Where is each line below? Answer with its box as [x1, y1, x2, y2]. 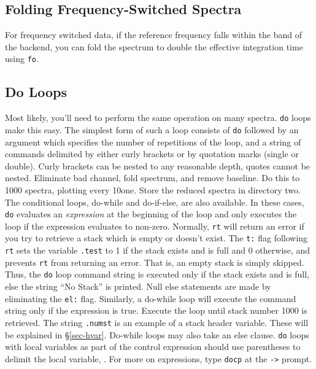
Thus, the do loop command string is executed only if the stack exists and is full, [5, 268, 309, 281]
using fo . [5, 52, 39, 65]
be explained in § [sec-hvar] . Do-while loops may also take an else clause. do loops [5, 328, 309, 341]
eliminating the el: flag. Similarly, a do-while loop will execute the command [5, 292, 296, 305]
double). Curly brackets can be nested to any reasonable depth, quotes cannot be [5, 159, 310, 172]
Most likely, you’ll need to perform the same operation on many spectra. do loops [5, 111, 311, 124]
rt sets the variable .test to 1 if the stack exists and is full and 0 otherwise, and [5, 244, 310, 257]
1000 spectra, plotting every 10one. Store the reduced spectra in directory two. [5, 183, 301, 196]
